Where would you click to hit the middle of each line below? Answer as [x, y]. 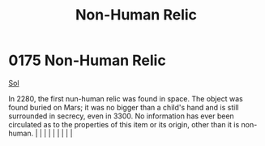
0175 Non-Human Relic [87, 60]
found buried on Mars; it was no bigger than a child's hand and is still [124, 107]
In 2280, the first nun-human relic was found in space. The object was [126, 98]
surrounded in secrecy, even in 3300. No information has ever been [122, 116]
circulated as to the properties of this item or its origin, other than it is [124, 124]
